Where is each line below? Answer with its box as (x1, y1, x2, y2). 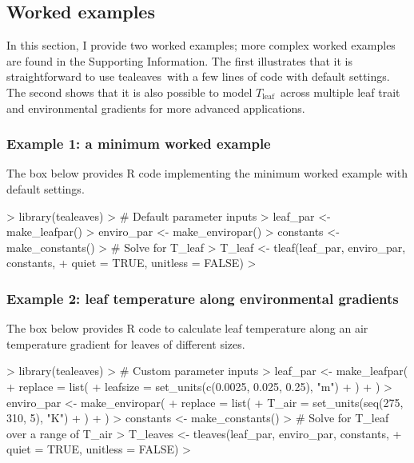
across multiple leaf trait (280, 83, 400, 100)
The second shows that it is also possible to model (6, 83, 253, 100)
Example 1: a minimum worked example (6, 134, 271, 154)
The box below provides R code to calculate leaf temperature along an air (6, 320, 368, 337)
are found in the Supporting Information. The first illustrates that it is (6, 52, 353, 69)
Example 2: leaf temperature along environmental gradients (6, 288, 399, 308)
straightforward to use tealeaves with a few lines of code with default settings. (6, 68, 390, 85)
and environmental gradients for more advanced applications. (6, 99, 305, 116)
